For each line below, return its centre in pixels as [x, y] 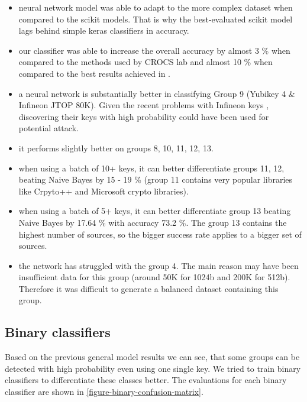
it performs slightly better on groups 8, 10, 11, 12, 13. [116, 147]
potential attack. [49, 128]
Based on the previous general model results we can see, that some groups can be [152, 357]
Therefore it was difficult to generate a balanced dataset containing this [148, 288]
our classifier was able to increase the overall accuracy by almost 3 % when [154, 50]
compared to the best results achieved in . [94, 73]
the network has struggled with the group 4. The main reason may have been [159, 265]
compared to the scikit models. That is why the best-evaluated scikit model [156, 19]
